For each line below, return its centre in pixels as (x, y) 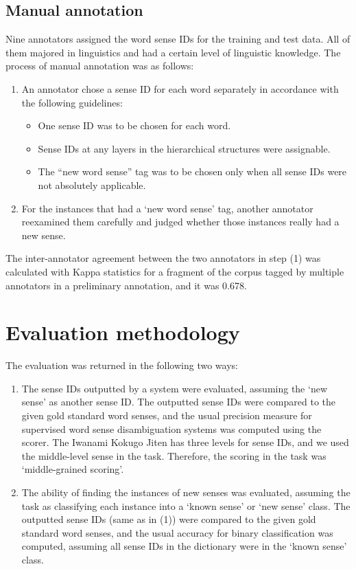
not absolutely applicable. (92, 185)
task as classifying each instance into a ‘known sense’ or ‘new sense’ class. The (186, 505)
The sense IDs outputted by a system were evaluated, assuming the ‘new (174, 388)
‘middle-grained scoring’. (73, 469)
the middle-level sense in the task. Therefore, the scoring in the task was (174, 455)
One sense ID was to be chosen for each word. (134, 125)
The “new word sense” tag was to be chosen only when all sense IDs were (192, 171)
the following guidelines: (72, 102)
